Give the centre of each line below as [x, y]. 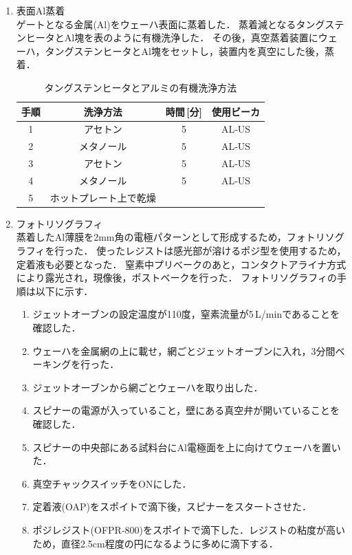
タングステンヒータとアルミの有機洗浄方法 [141, 87]
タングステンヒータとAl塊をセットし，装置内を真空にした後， [185, 51]
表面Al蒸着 [41, 10]
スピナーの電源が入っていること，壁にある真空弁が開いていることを [186, 410]
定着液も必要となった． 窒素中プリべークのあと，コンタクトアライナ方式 [181, 264]
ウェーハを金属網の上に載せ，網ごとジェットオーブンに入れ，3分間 [184, 350]
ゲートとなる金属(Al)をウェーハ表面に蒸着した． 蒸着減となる [156, 24]
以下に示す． [64, 291]
